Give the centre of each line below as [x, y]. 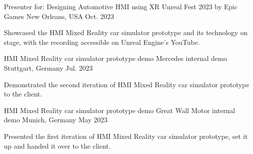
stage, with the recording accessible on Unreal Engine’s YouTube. [102, 42]
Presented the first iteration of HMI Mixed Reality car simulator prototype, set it [126, 136]
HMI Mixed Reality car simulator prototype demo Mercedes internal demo [116, 58]
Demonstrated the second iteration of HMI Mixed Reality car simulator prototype [127, 84]
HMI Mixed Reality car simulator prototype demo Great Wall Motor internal [120, 110]
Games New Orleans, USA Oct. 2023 [59, 16]
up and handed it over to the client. [57, 145]
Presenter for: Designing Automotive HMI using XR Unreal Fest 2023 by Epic [121, 6]
